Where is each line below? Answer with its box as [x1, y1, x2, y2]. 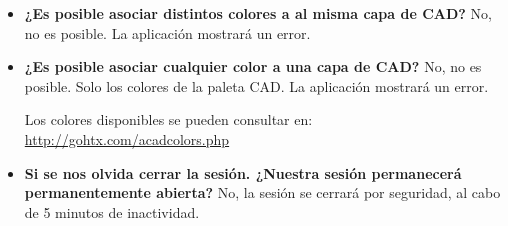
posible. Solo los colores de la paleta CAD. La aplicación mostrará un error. [24, 75, 489, 96]
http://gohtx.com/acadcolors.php [24, 128, 230, 149]
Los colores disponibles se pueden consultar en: [24, 109, 313, 130]
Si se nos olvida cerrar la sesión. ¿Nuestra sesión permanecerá [24, 162, 462, 183]
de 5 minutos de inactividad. [24, 201, 200, 222]
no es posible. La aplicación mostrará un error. [24, 22, 311, 43]
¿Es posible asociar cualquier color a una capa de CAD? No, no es [24, 56, 482, 77]
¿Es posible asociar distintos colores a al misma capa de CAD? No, [24, 3, 492, 23]
